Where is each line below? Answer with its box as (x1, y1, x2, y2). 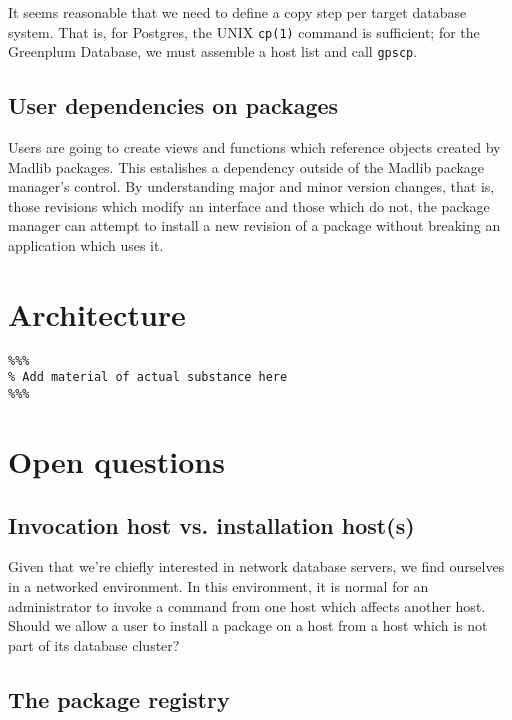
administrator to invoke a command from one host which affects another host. (8, 595, 486, 616)
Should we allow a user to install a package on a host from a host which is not (8, 615, 488, 636)
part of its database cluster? (8, 634, 180, 655)
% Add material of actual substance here (8, 370, 288, 385)
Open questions (8, 440, 225, 481)
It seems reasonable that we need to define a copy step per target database (8, 2, 467, 22)
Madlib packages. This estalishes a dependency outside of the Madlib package (8, 156, 485, 177)
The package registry (8, 683, 230, 714)
